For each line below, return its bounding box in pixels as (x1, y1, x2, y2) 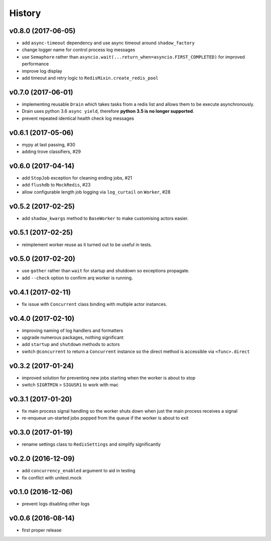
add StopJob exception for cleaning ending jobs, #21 (22, 174, 132, 181)
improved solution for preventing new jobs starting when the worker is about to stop (22, 375, 196, 381)
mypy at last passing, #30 (22, 141, 75, 147)
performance (22, 61, 49, 67)
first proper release (22, 527, 62, 533)
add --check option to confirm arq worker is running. (22, 275, 133, 281)
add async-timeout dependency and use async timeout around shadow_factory (22, 40, 195, 46)
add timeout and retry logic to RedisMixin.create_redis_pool (22, 75, 159, 81)
